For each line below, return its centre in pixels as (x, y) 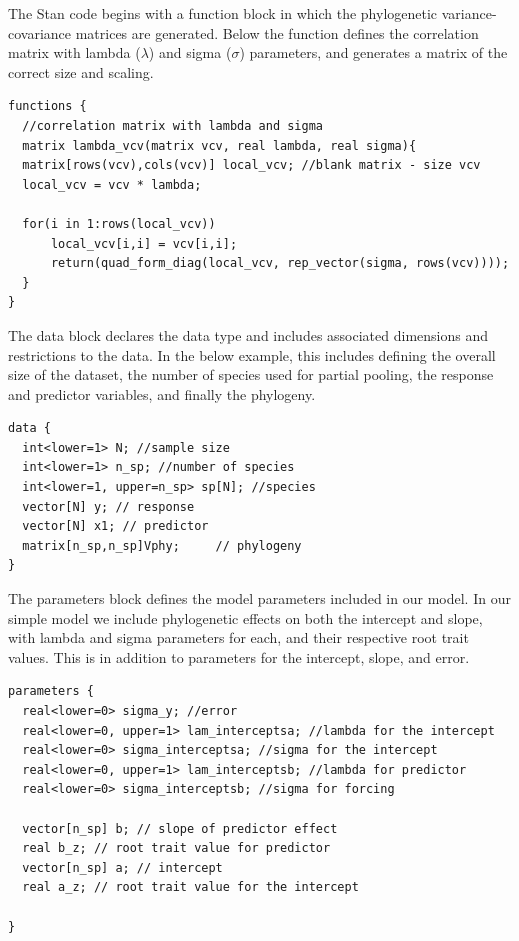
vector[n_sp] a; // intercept (122, 867)
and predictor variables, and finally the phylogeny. (162, 393)
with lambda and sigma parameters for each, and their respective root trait (238, 637)
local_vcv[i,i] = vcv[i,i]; (144, 243)
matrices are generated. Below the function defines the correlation (277, 32)
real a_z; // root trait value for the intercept (190, 887)
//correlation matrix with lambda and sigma (172, 125)
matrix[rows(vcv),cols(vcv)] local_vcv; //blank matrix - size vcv (251, 165)
